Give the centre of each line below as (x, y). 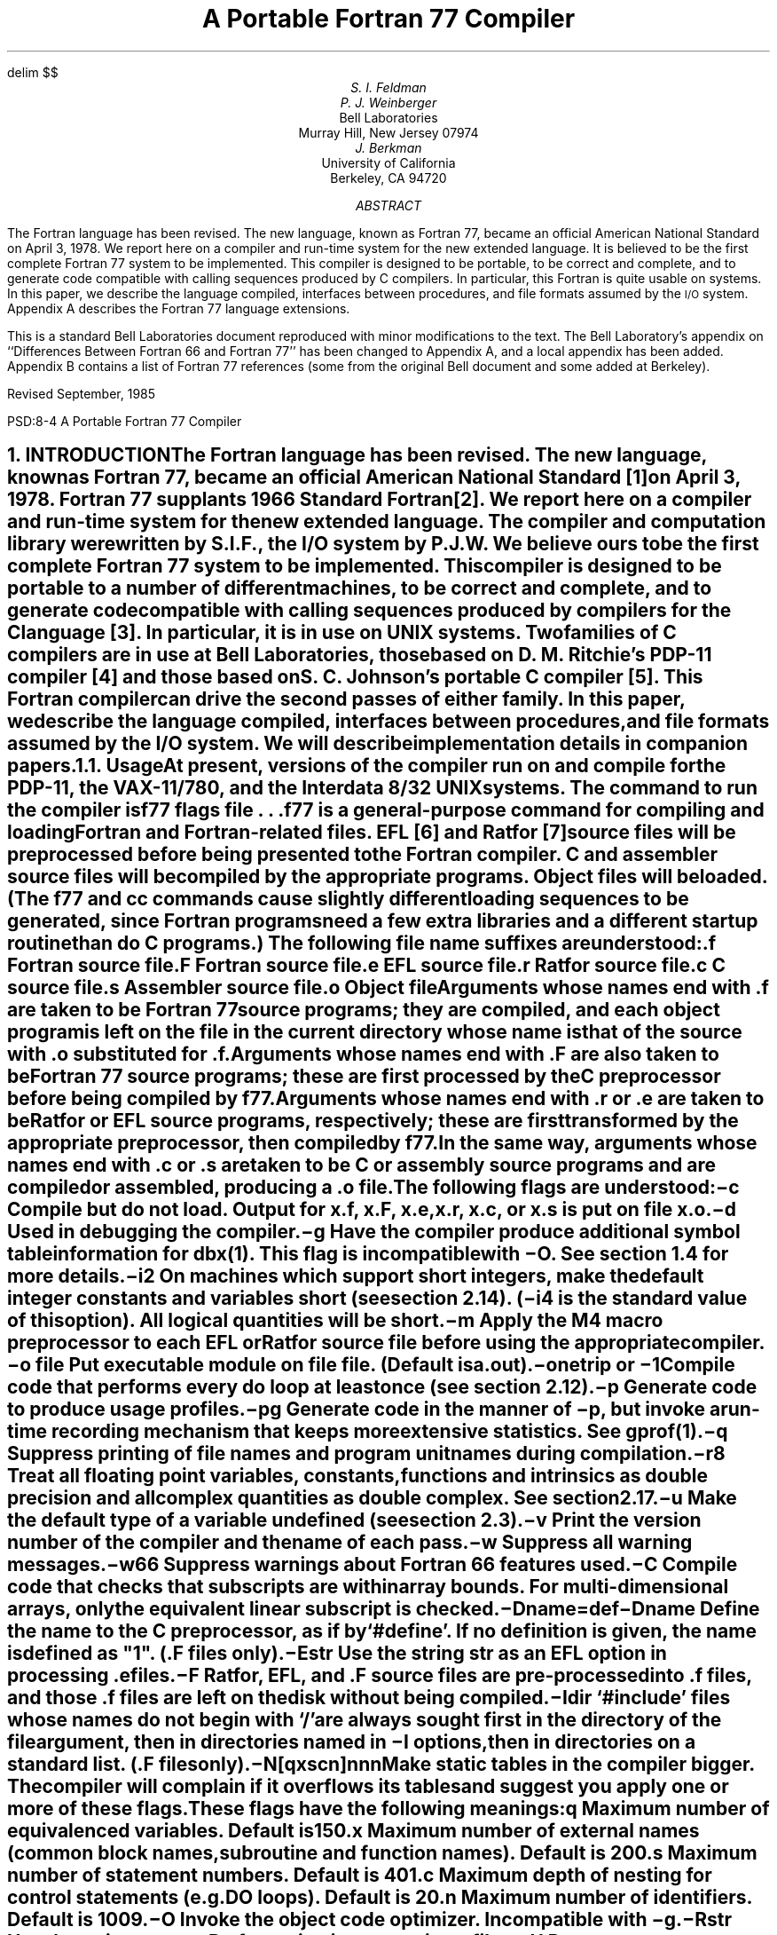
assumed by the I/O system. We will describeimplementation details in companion (378, 744)
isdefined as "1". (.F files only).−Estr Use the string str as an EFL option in (337, 1654)
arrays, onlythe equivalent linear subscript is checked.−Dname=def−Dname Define (384, 1609)
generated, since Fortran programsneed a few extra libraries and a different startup (383, 921)
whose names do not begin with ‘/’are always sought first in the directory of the (365, 1720)
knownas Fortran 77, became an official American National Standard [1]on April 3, (374, 478)
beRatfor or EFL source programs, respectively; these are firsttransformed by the (373, 1121)
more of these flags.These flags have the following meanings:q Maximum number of (388, 1809)
